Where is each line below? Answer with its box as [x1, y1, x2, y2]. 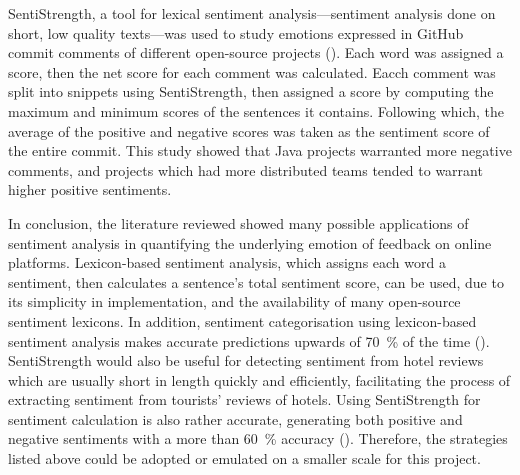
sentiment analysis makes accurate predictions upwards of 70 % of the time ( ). [8, 330, 490, 351]
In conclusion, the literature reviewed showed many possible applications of [8, 212, 469, 233]
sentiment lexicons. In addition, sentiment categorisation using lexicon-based [8, 310, 477, 331]
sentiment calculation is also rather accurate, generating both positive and [8, 408, 463, 429]
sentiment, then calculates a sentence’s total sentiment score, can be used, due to [8, 271, 504, 292]
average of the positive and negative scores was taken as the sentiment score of [8, 120, 490, 141]
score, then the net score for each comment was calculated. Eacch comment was [8, 61, 496, 82]
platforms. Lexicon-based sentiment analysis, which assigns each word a [8, 252, 446, 273]
